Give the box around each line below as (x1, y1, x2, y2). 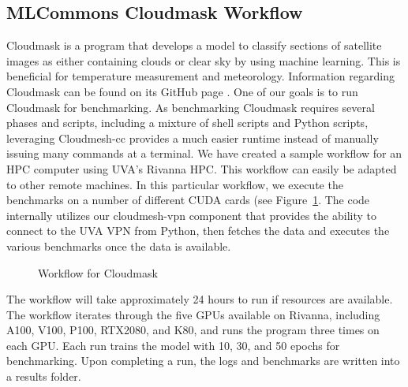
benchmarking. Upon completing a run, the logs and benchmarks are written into (6, 352, 400, 369)
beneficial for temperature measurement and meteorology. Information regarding (6, 68, 395, 84)
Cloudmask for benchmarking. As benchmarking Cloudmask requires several (6, 99, 375, 115)
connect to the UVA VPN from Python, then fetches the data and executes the (6, 222, 390, 239)
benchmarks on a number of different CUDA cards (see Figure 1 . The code (6, 192, 370, 208)
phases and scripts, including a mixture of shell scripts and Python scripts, (6, 114, 369, 131)
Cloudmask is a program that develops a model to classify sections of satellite (6, 37, 382, 54)
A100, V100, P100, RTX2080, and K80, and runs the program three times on (6, 322, 380, 338)
